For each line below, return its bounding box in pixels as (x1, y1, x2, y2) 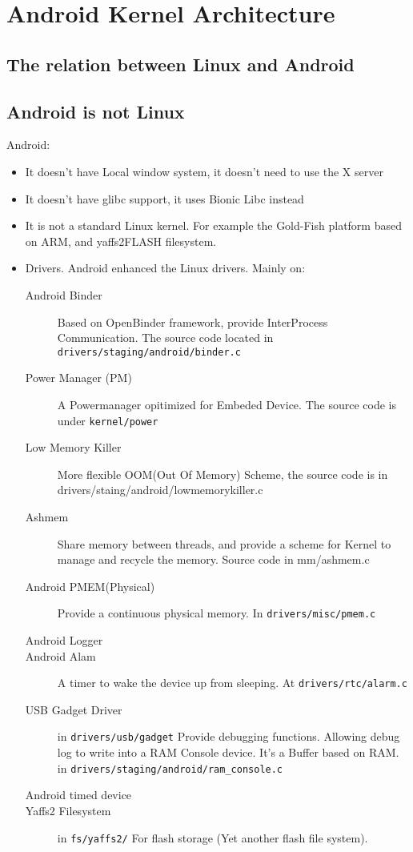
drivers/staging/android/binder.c (57, 346, 241, 358)
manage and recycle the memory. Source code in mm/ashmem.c (57, 551, 370, 568)
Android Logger (25, 632, 103, 649)
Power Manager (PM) (25, 369, 132, 386)
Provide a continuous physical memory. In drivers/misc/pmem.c (57, 605, 376, 621)
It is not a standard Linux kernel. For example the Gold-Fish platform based (25, 217, 402, 234)
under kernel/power (57, 412, 158, 428)
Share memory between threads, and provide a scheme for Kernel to (57, 535, 391, 552)
